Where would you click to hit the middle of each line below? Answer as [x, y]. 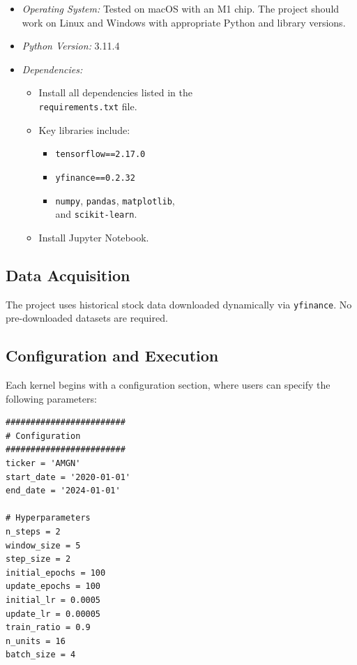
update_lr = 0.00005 [53, 614]
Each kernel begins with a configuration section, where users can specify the [168, 385]
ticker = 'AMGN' [43, 464]
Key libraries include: [84, 129]
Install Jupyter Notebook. [94, 237]
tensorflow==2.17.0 [100, 155]
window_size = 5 [43, 545]
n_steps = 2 [33, 532]
